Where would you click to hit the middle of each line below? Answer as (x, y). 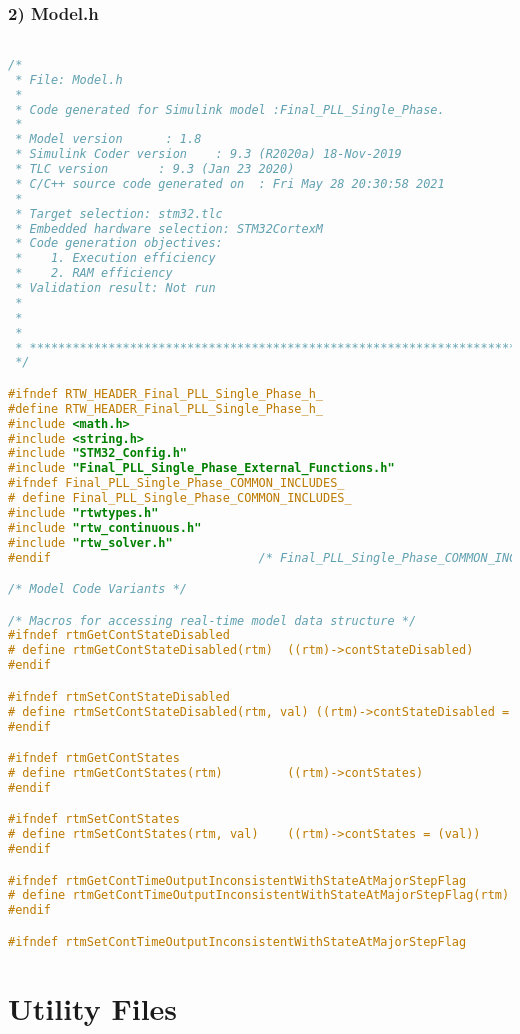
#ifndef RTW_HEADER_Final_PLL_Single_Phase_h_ (165, 393)
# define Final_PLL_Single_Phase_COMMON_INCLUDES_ (180, 498)
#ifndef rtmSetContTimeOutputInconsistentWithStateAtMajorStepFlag (237, 941)
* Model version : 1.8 (108, 139)
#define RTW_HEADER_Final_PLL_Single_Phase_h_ (165, 408)
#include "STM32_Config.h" (97, 453)
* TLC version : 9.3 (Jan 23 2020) (155, 169)
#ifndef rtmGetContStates (94, 758)
